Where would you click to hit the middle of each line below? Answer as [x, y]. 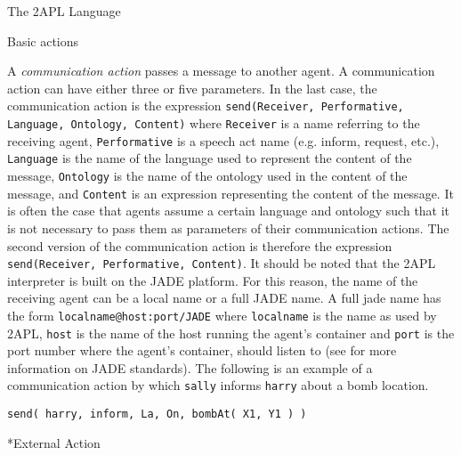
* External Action [54, 442]
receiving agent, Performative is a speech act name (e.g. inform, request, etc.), [223, 140]
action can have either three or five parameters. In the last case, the [192, 88]
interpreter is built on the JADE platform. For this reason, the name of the [213, 280]
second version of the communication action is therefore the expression [200, 245]
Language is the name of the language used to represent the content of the [210, 158]
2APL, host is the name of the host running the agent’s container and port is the [231, 333]
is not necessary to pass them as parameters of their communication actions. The [228, 227]
